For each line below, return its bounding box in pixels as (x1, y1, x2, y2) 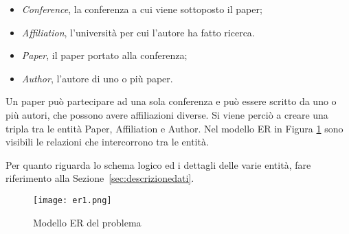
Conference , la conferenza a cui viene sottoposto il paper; (21, 2, 262, 16)
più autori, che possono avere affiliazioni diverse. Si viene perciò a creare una (5, 107, 328, 121)
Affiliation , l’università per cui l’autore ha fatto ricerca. (21, 25, 255, 39)
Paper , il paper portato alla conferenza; (21, 48, 188, 62)
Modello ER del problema (33, 215, 142, 229)
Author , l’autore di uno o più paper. (21, 71, 173, 85)
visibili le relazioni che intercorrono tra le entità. (5, 134, 209, 149)
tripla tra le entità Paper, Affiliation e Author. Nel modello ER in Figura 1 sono (5, 121, 344, 135)
